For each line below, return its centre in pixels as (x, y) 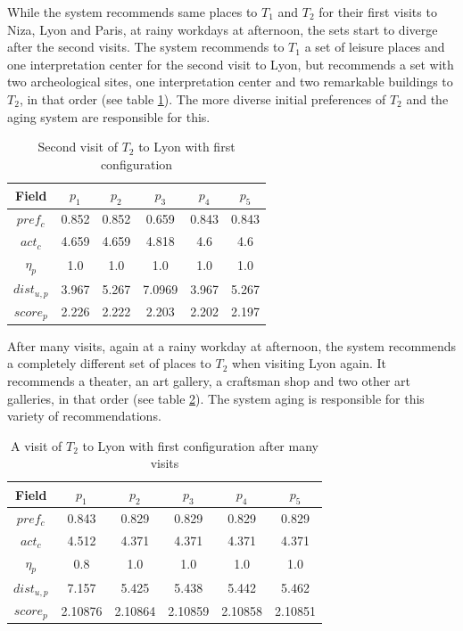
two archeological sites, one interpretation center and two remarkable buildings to (230, 82)
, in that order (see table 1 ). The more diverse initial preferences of (203, 98)
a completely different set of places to (109, 363)
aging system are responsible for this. (109, 116)
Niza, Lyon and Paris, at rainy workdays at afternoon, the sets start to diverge (223, 29)
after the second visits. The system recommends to (146, 47)
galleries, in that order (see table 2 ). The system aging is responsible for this (216, 398)
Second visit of (78, 147)
